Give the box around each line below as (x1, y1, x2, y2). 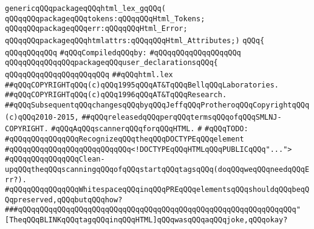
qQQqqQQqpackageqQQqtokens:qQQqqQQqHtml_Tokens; (5, 14, 205, 23)
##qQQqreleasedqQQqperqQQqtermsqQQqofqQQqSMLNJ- (81, 112, 282, 121)
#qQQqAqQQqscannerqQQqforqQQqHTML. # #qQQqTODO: (51, 125, 248, 134)
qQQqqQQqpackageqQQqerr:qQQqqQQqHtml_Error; (5, 24, 188, 33)
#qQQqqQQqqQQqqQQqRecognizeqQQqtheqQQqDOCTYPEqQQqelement (5, 134, 244, 143)
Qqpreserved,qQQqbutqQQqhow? (5, 195, 123, 204)
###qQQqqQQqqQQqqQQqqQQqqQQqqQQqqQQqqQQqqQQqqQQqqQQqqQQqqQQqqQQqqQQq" (5, 205, 301, 214)
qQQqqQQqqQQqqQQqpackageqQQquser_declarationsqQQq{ (5, 58, 218, 67)
